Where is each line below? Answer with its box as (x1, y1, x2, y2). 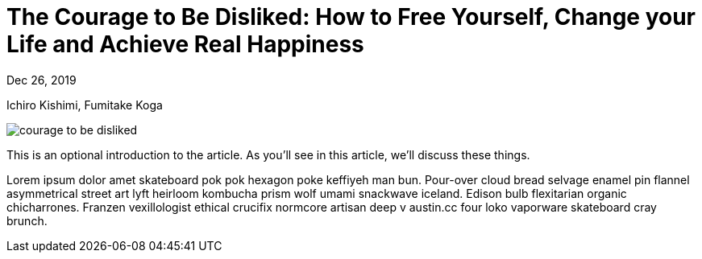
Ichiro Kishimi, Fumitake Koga (6, 97, 163, 112)
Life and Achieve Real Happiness (6, 31, 364, 58)
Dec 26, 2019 (6, 72, 77, 87)
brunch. (6, 213, 48, 228)
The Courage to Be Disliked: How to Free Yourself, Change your (6, 3, 696, 31)
